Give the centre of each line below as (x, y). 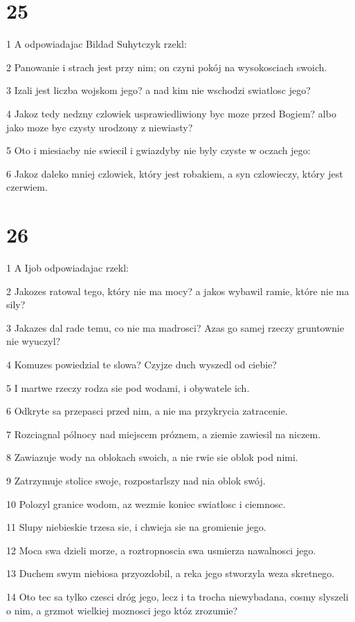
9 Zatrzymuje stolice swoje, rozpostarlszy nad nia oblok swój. (136, 480)
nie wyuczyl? (34, 341)
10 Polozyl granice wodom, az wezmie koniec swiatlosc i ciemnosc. (146, 503)
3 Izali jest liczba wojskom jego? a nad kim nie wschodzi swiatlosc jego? (158, 90)
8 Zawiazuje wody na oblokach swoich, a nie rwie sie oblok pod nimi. (152, 457)
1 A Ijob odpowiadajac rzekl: (68, 267)
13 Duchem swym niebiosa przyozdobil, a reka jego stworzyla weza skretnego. (171, 573)
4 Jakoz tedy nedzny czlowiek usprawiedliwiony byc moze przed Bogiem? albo (171, 113)
